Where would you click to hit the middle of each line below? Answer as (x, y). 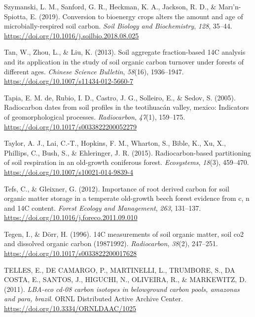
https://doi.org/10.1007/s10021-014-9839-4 (69, 172)
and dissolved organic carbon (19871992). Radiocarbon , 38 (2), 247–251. (111, 243)
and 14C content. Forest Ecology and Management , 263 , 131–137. (103, 207)
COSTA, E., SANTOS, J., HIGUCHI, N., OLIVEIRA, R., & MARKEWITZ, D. (125, 279)
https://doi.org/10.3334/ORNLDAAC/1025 (70, 308)
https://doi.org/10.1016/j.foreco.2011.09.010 (71, 217)
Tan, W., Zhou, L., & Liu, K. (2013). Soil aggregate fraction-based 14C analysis (125, 52)
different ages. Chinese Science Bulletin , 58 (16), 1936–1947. (94, 71)
